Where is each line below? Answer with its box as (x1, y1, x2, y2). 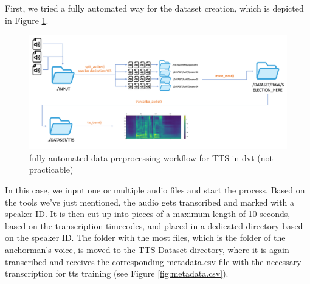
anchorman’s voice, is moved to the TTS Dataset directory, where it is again (5, 243, 289, 255)
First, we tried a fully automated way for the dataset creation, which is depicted (5, 2, 304, 14)
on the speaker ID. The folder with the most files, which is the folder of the (5, 231, 286, 244)
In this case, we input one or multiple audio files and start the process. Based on (5, 183, 305, 196)
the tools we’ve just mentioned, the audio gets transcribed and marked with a (5, 195, 295, 208)
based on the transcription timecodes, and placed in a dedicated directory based (5, 219, 303, 232)
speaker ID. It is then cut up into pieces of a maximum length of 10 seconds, (5, 207, 291, 220)
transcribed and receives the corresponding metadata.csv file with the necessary (5, 255, 301, 268)
